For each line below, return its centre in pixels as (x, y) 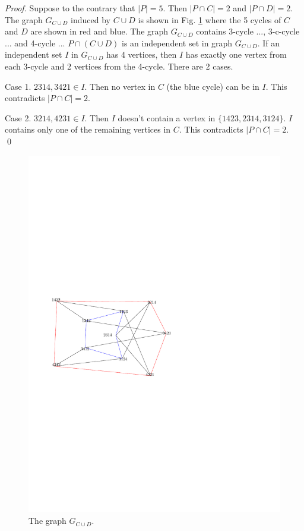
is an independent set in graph (177, 43)
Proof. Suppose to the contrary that (70, 8)
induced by (91, 19)
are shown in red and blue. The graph (99, 31)
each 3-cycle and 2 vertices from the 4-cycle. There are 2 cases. (119, 66)
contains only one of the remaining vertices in (88, 129)
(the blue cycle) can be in (213, 86)
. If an (269, 43)
